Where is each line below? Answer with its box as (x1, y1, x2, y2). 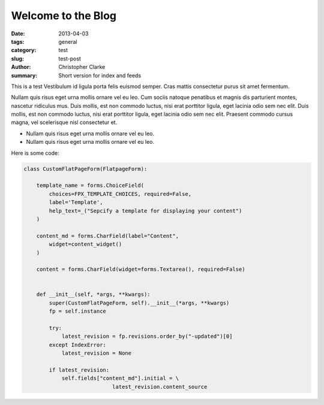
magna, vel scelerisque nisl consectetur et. (11, 119, 118, 126)
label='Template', (49, 199, 103, 206)
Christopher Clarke (58, 64, 106, 71)
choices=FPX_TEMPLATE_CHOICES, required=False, (49, 191, 192, 197)
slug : (11, 55, 24, 62)
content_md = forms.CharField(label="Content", (36, 232, 179, 239)
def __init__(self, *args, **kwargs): (36, 291, 151, 298)
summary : (11, 72, 38, 79)
